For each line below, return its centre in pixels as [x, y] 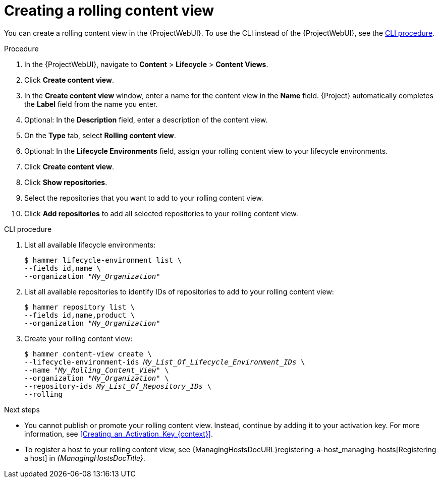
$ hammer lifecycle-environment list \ [103, 260]
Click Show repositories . [66, 182]
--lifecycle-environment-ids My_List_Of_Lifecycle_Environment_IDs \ [165, 362]
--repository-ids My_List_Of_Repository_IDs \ [118, 386]
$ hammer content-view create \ [88, 354]
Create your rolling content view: [78, 338]
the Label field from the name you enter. [91, 104]
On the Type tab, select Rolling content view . [100, 135]
